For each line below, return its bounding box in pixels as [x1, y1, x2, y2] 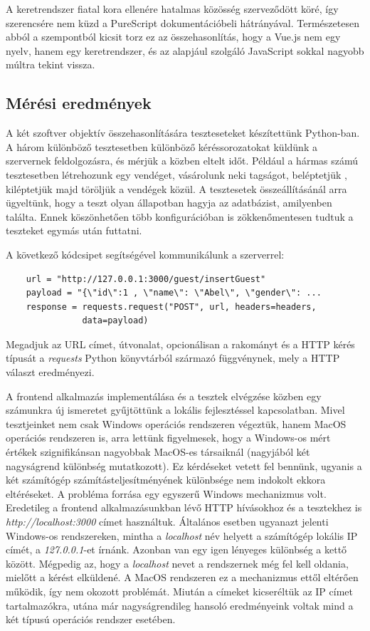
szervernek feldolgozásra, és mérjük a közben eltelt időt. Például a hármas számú [6, 153, 359, 168]
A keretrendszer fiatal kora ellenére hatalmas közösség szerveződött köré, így [6, 1, 339, 16]
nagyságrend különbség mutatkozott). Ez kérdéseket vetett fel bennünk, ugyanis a [6, 458, 362, 473]
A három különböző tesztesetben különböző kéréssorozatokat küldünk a [6, 139, 317, 154]
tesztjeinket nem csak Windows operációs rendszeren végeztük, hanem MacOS [6, 416, 347, 431]
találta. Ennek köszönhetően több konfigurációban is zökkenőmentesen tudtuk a [6, 209, 354, 224]
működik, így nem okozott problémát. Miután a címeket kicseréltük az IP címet [6, 583, 353, 598]
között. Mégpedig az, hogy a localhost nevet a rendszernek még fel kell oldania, [6, 556, 349, 570]
